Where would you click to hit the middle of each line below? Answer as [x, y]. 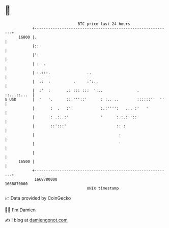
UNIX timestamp [103, 188]
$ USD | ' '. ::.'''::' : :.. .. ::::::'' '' [85, 99]
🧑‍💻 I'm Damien [20, 210]
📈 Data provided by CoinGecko [38, 198]
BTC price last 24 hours [104, 24]
